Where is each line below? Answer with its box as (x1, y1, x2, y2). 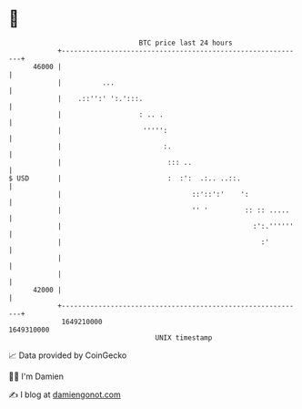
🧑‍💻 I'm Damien (8, 371, 65, 382)
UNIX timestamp (155, 332, 213, 343)
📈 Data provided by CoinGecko (8, 350, 127, 361)
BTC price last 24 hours (138, 38, 233, 47)
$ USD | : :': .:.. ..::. (8, 173, 242, 183)
